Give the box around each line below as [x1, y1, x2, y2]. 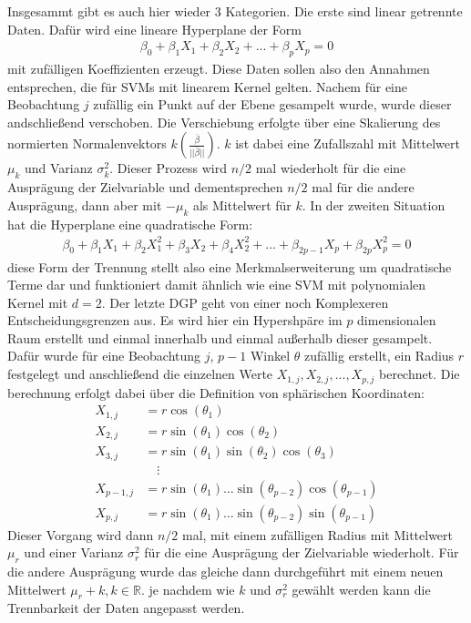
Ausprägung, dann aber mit [7, 195, 162, 214]
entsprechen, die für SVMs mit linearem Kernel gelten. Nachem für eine [7, 77, 407, 96]
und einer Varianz [24, 543, 124, 562]
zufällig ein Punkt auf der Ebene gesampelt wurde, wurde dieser [93, 95, 452, 114]
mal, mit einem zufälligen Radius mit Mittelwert [181, 525, 453, 544]
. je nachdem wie [140, 579, 235, 598]
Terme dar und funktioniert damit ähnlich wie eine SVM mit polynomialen [7, 275, 426, 294]
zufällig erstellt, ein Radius [304, 346, 455, 365]
